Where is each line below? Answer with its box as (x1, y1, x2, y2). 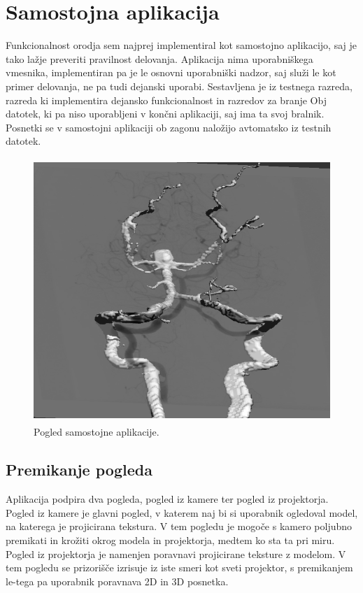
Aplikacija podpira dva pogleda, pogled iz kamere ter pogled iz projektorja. (6, 492, 329, 506)
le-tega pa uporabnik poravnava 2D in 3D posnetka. (6, 573, 229, 588)
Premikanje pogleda (6, 459, 152, 480)
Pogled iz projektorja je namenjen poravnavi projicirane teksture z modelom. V (6, 546, 346, 561)
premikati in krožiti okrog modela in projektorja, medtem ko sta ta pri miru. (6, 532, 335, 547)
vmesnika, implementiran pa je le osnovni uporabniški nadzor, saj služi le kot (6, 65, 336, 80)
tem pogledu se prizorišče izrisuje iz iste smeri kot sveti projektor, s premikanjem (6, 560, 353, 575)
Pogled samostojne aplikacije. (34, 424, 159, 439)
